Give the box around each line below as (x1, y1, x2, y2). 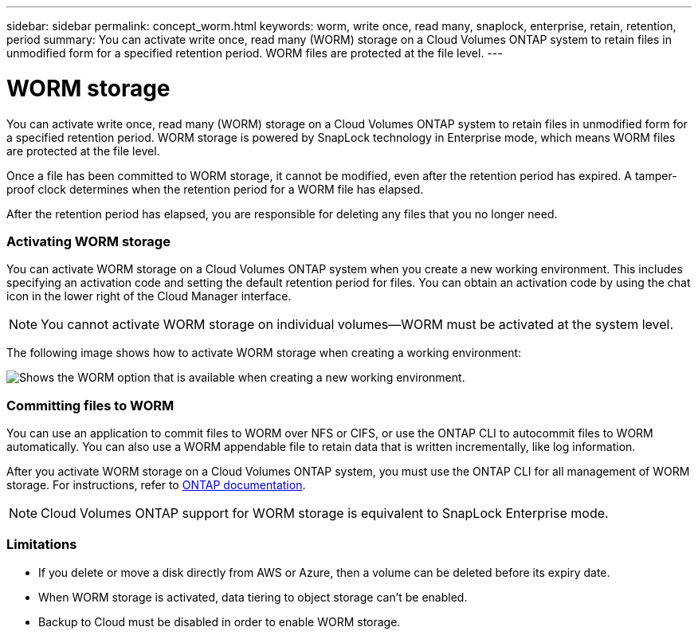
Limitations (6, 536, 77, 553)
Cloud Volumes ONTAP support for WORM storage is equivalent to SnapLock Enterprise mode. (41, 505, 609, 521)
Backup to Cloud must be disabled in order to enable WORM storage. (38, 614, 401, 629)
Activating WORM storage (6, 233, 171, 249)
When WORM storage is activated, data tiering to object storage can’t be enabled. (38, 590, 468, 604)
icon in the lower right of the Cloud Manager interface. (6, 289, 292, 304)
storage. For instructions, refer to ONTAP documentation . (6, 478, 306, 492)
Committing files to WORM (6, 397, 174, 414)
